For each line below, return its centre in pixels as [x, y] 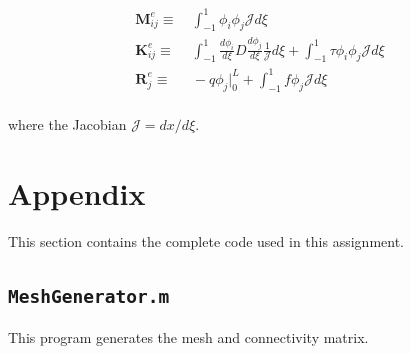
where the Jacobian [67, 123]
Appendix [77, 192]
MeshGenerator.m [89, 297]
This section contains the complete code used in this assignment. [206, 240]
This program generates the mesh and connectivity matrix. [188, 336]
